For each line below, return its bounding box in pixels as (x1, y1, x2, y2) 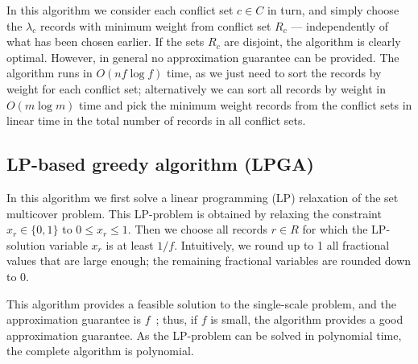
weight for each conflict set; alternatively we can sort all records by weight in (6, 80, 386, 97)
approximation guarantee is (6, 311, 142, 328)
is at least (106, 236, 154, 253)
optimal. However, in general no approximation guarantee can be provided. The (6, 48, 399, 65)
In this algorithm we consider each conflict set (6, 2, 234, 18)
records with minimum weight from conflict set (39, 17, 271, 34)
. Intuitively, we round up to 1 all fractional (174, 236, 390, 253)
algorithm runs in (6, 64, 93, 81)
